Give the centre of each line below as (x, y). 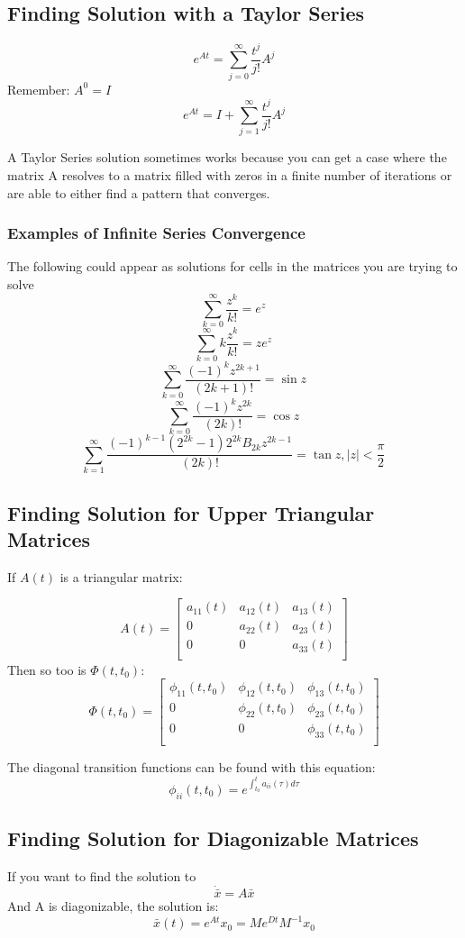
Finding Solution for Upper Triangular (191, 512)
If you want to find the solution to (102, 875)
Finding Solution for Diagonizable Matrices (213, 838)
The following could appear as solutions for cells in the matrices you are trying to (232, 266)
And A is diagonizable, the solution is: (113, 905)
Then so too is (47, 669)
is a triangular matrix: (121, 576)
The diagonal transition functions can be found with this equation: (191, 766)
